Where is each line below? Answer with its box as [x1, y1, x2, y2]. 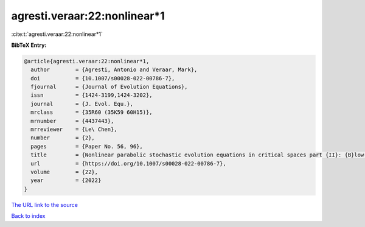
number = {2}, [30, 134, 96, 141]
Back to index [11, 212, 46, 220]
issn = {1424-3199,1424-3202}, [30, 92, 153, 99]
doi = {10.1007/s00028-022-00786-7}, [30, 75, 175, 82]
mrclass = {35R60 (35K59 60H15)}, [30, 109, 153, 116]
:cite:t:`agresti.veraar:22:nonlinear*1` [11, 30, 103, 38]
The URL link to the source [11, 201, 78, 208]
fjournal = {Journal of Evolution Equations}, [30, 83, 188, 91]
